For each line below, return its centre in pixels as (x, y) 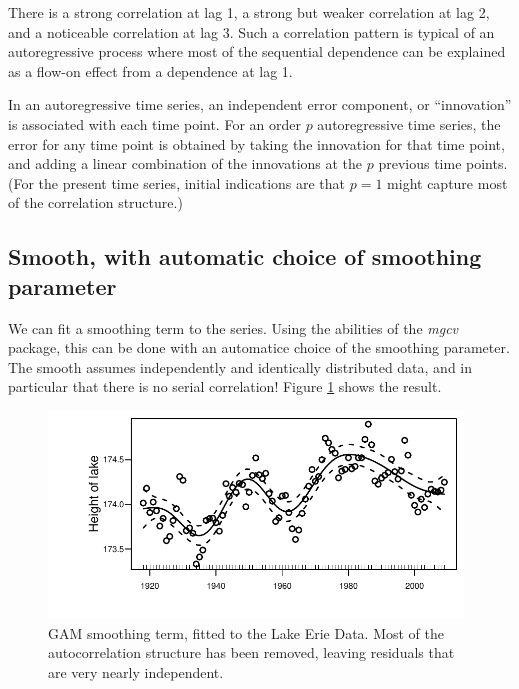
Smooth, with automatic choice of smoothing (245, 256)
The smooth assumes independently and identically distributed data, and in (240, 366)
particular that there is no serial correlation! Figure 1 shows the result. (225, 386)
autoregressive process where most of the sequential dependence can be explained (257, 51)
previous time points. (443, 163)
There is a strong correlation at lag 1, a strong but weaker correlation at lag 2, (249, 12)
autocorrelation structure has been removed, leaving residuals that (251, 652)
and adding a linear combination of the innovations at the (185, 163)
